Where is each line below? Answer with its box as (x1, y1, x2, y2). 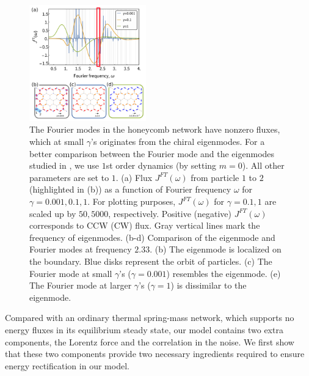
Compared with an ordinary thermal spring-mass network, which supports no (5, 311, 294, 324)
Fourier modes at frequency (29, 243, 132, 256)
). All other (242, 159, 285, 172)
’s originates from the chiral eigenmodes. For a (91, 135, 265, 148)
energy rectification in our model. (5, 359, 129, 372)
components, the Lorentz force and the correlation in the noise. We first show (5, 335, 294, 348)
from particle (191, 171, 239, 183)
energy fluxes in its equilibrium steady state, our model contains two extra (5, 323, 283, 336)
